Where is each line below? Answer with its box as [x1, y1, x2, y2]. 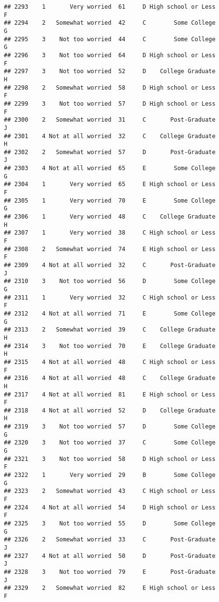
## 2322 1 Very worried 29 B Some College [4, 472, 216, 479]
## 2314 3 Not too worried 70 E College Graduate [4, 342, 216, 349]
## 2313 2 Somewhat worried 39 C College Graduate [4, 326, 216, 333]
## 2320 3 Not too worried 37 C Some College [4, 439, 216, 446]
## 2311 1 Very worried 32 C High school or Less [4, 294, 216, 301]
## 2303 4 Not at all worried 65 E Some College [4, 165, 216, 172]
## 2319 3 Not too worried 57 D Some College [4, 423, 216, 430]
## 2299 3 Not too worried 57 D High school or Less [4, 100, 216, 107]
